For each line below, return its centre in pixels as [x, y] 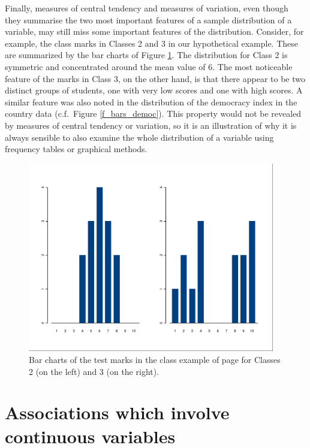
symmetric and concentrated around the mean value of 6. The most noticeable [149, 66]
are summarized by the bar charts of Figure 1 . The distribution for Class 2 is [146, 55]
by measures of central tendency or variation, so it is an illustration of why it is [151, 125]
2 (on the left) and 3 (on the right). [94, 371]
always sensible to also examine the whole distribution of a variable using [139, 137]
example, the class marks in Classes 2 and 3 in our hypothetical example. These [152, 43]
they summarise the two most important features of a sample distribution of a [148, 19]
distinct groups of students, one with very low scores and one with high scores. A [154, 90]
